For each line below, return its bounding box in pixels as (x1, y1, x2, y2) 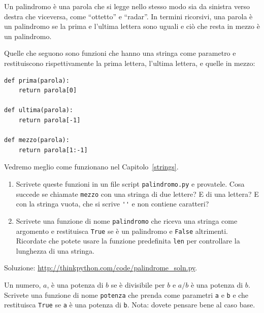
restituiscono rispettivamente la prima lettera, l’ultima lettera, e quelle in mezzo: (4, 57, 255, 68)
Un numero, (4, 280, 41, 290)
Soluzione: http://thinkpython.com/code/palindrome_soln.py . (4, 262, 197, 273)
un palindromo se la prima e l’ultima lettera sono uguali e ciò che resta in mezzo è (4, 21, 260, 31)
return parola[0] (18, 87, 77, 94)
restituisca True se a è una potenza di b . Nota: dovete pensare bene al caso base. (4, 299, 255, 310)
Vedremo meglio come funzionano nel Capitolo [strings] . (4, 161, 179, 172)
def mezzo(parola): (4, 136, 70, 144)
